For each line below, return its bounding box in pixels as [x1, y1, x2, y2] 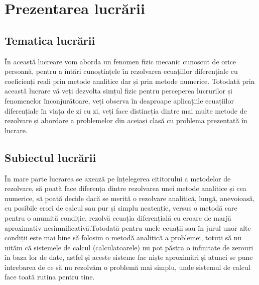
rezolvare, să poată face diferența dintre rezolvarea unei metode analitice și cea [5, 183, 246, 194]
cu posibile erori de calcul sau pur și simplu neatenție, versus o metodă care [5, 203, 237, 213]
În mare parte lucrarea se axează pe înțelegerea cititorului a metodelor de [5, 173, 231, 183]
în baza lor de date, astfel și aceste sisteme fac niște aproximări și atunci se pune [5, 252, 253, 262]
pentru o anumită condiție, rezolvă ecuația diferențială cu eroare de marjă [5, 212, 231, 223]
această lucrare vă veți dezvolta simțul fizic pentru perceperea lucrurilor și [5, 85, 232, 96]
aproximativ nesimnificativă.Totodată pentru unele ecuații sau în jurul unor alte [5, 222, 251, 233]
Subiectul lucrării [5, 149, 96, 165]
